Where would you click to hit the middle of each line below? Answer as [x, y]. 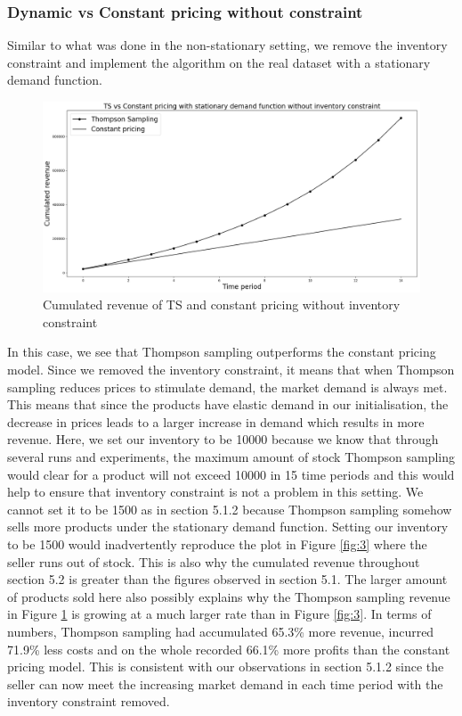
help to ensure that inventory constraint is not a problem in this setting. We [215, 492]
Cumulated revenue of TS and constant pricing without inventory [222, 305]
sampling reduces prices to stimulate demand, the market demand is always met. [227, 387]
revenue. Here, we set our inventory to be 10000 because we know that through [223, 439]
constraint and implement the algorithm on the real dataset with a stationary [219, 62]
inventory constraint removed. [89, 701]
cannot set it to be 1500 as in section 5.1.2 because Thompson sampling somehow [230, 509]
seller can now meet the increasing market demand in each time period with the [225, 683]
